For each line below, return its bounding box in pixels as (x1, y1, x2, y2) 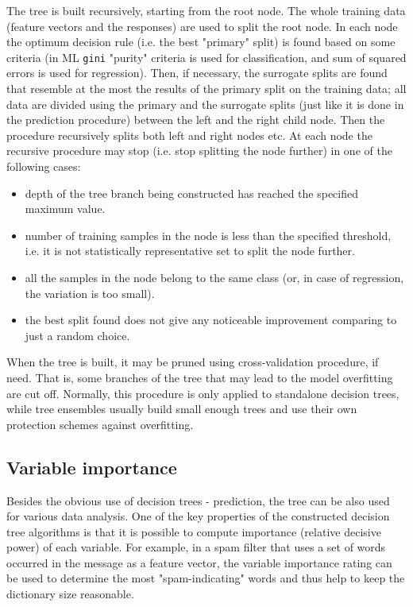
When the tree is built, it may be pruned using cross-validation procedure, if (6, 354, 379, 370)
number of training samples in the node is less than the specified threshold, (25, 226, 392, 243)
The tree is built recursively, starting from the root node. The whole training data (6, 2, 406, 18)
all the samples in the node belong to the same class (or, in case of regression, (25, 269, 404, 285)
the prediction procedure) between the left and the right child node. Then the (6, 111, 385, 128)
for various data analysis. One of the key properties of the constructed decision (6, 508, 390, 524)
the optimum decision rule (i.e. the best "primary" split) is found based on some (6, 33, 396, 50)
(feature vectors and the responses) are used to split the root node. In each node (6, 17, 398, 34)
